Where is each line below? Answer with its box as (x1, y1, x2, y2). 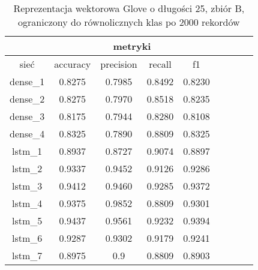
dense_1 (10, 74, 45, 88)
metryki (113, 39, 151, 53)
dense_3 (10, 109, 45, 123)
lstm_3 (12, 179, 43, 193)
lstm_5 (12, 214, 43, 227)
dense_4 (10, 127, 45, 140)
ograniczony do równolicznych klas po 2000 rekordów (18, 15, 240, 29)
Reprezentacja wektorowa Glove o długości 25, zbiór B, (13, 1, 245, 15)
